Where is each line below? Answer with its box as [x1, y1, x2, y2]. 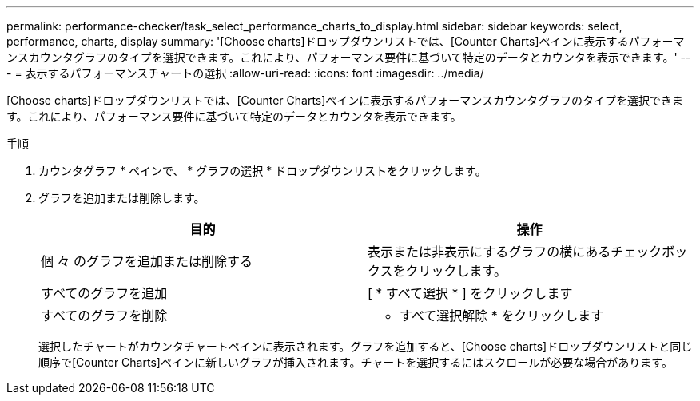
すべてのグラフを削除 [41, 308, 168, 324]
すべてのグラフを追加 [41, 285, 168, 301]
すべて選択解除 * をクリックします [400, 308, 604, 324]
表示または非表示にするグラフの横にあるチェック [368, 244, 662, 260]
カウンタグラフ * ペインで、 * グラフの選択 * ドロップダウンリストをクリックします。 [38, 164, 487, 177]
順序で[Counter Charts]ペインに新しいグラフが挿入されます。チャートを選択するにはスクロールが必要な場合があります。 [38, 355, 673, 369]
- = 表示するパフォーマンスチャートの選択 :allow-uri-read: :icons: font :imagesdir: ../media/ [6, 66, 484, 80]
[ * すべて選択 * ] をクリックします [368, 285, 573, 301]
